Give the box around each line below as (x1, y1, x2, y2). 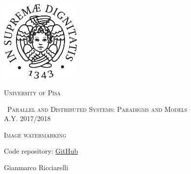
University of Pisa (4, 87, 61, 98)
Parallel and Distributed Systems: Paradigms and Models (7, 104, 188, 114)
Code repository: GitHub (4, 146, 78, 156)
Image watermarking (4, 129, 66, 139)
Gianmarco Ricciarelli (4, 162, 68, 173)
